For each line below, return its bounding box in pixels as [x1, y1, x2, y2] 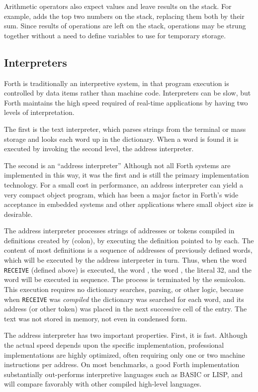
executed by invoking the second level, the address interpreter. [4, 143, 194, 154]
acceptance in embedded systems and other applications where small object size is [4, 199, 254, 209]
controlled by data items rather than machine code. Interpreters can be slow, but [4, 88, 251, 98]
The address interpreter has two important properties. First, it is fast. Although [4, 330, 248, 340]
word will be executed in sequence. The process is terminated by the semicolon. [4, 274, 246, 285]
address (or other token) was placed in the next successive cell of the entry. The [4, 303, 247, 314]
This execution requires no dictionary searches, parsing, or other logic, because [4, 284, 244, 294]
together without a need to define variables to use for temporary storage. [4, 30, 226, 40]
